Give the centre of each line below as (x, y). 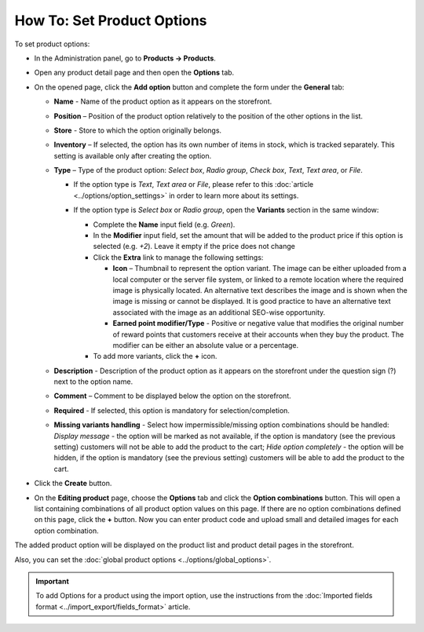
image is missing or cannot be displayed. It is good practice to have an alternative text (252, 301)
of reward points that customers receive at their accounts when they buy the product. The (258, 334)
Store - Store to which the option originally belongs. (138, 130)
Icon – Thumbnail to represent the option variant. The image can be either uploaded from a (260, 269)
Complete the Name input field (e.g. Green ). (164, 225)
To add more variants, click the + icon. (155, 356)
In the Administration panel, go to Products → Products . (125, 58)
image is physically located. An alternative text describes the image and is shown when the (260, 290)
